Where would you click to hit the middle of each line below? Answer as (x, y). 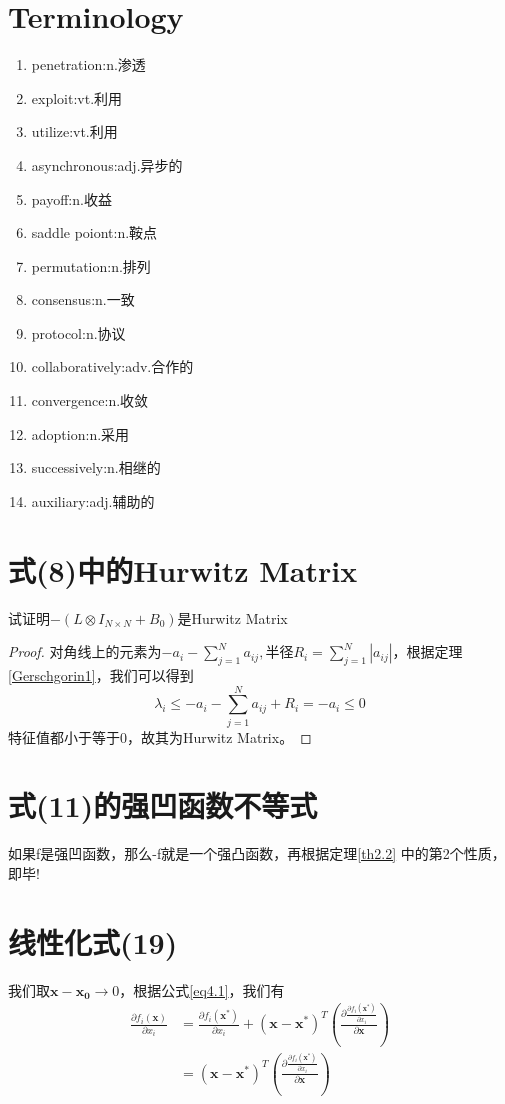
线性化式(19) (93, 941)
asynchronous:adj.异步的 (107, 164)
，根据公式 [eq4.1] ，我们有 (202, 989)
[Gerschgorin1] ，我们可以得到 (101, 674)
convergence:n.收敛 (90, 400)
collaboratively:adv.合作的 (112, 366)
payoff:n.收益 (71, 198)
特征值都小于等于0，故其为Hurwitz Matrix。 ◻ (160, 736)
